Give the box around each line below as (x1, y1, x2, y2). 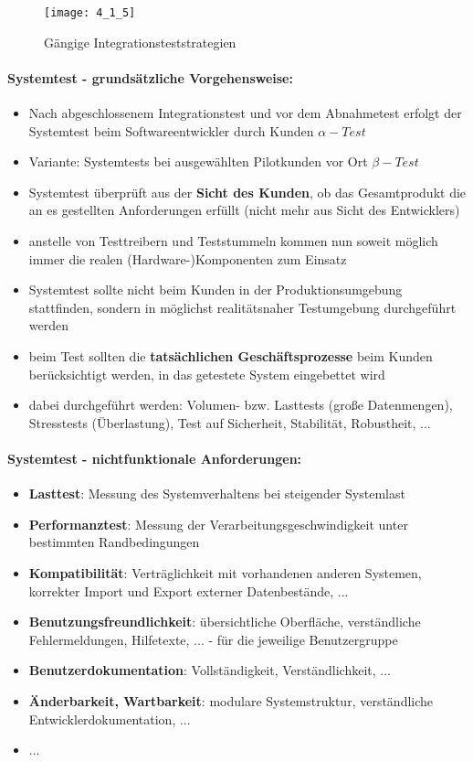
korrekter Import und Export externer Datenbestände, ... (28, 581, 349, 600)
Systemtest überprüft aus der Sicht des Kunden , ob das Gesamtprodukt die (28, 182, 467, 201)
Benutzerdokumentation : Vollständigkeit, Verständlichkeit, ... (28, 660, 391, 680)
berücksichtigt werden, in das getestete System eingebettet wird (28, 364, 385, 383)
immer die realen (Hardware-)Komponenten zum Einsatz (28, 249, 347, 268)
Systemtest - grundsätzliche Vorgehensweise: (7, 68, 293, 87)
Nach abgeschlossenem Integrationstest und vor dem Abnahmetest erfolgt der (28, 103, 462, 123)
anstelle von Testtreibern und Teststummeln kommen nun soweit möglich (28, 231, 438, 251)
